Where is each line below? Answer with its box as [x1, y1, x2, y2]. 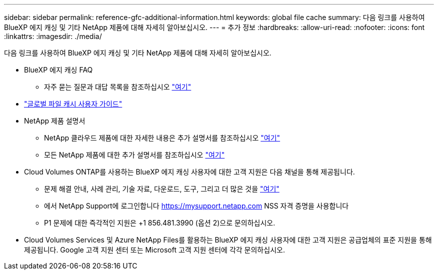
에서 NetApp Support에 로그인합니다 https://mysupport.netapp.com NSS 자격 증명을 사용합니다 [44, 201, 349, 210]
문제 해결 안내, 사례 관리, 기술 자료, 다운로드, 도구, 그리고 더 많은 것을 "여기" [44, 184, 279, 193]
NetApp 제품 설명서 [24, 116, 85, 125]
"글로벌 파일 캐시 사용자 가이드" [24, 99, 122, 108]
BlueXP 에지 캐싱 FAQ [24, 65, 93, 74]
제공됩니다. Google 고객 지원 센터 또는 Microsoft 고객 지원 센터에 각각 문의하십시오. [24, 245, 285, 254]
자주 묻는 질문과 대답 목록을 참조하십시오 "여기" [44, 82, 191, 91]
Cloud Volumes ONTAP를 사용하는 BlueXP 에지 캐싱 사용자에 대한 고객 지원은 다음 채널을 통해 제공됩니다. [24, 167, 355, 176]
